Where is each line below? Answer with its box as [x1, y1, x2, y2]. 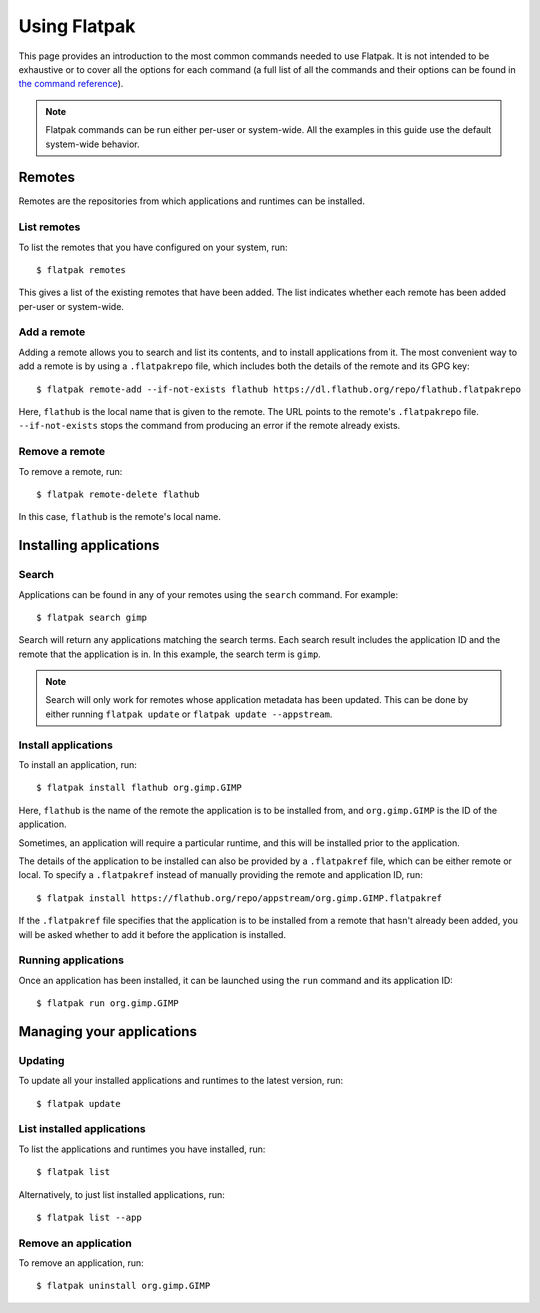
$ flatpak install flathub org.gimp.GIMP [36, 782, 242, 794]
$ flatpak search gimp [36, 611, 148, 623]
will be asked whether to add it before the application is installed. [18, 928, 287, 940]
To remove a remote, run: [18, 465, 123, 477]
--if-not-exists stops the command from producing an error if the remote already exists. [18, 420, 401, 432]
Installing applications [18, 537, 160, 554]
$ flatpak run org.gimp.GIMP [36, 998, 179, 1009]
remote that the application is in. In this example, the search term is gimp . [18, 648, 322, 660]
